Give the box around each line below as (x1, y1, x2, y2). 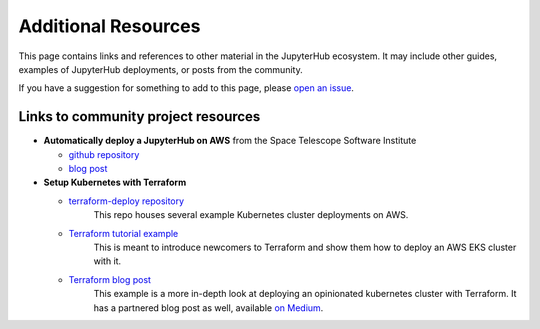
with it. (93, 255, 122, 267)
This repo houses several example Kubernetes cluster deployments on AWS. (93, 209, 409, 221)
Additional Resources (18, 15, 201, 37)
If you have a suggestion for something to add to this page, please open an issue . (18, 82, 355, 94)
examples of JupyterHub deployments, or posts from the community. (18, 63, 304, 75)
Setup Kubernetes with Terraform (43, 176, 187, 189)
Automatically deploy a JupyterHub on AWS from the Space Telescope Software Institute (43, 135, 417, 147)
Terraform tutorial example (68, 227, 179, 239)
